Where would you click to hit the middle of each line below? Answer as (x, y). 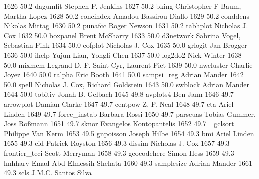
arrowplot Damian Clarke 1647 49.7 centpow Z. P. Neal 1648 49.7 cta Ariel (119, 103)
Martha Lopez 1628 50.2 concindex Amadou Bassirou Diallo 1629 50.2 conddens (127, 16)
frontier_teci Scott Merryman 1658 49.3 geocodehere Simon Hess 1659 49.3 (119, 152)
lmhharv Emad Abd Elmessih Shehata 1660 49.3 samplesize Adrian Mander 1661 (128, 162)
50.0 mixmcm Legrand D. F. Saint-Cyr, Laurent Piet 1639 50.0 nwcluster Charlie (128, 65)
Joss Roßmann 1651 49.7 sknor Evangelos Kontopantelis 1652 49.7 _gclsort (119, 123)
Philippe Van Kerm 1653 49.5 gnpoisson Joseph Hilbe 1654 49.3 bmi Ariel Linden (129, 133)
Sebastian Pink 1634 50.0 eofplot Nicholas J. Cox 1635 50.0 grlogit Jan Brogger (126, 45)
